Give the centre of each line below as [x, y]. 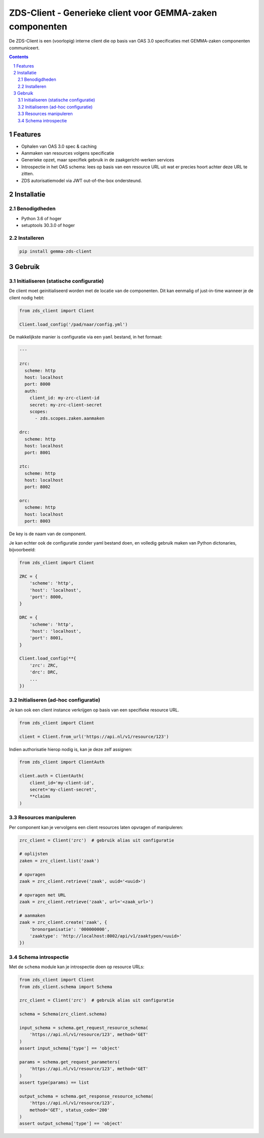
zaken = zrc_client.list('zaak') [59, 861]
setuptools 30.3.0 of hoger [48, 226]
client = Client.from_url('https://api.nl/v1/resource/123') [94, 737]
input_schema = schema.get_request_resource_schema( [84, 1028]
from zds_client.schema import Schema [66, 987]
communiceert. [24, 48]
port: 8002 [38, 487]
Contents [19, 57]
